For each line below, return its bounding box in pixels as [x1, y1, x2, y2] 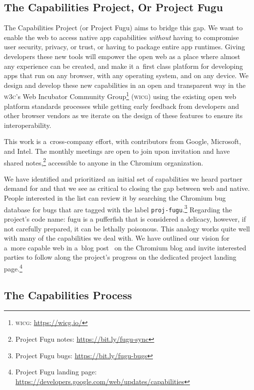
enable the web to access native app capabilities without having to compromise [4, 32, 239, 42]
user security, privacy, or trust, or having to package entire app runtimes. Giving [4, 41, 245, 52]
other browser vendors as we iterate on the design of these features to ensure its [4, 110, 243, 121]
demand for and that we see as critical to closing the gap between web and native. [4, 183, 250, 193]
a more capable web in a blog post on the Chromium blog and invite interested [4, 242, 247, 252]
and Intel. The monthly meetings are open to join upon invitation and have [4, 145, 230, 156]
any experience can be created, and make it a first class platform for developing [4, 61, 243, 71]
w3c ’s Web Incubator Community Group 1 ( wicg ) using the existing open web [4, 90, 236, 102]
